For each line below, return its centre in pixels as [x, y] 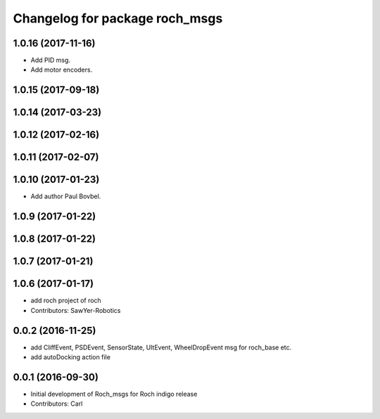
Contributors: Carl [57, 404]
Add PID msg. [50, 60]
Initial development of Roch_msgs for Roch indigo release [114, 394]
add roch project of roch [66, 301]
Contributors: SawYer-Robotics [76, 310]
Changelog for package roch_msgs [118, 18]
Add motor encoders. [62, 70]
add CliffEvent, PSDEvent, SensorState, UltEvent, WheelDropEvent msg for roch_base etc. [161, 347]
